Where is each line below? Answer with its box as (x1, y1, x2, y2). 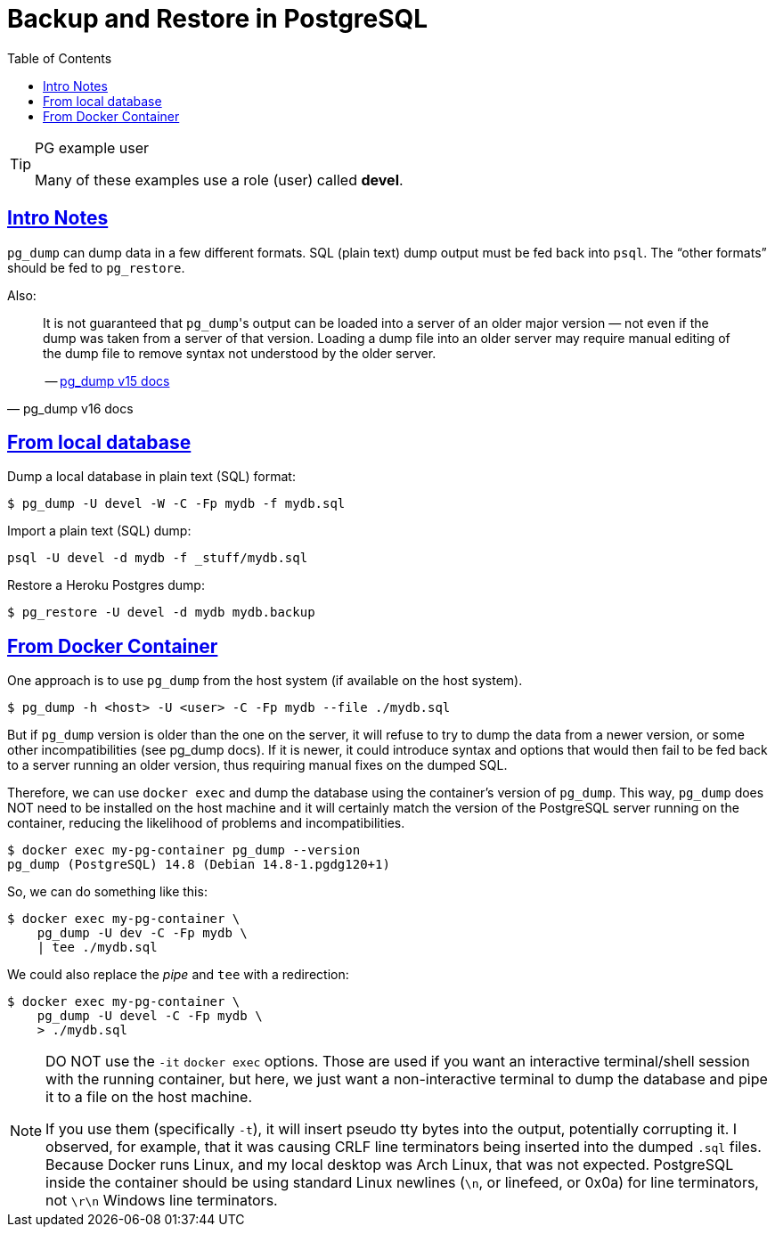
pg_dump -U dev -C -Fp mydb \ (37, 926, 248, 941)
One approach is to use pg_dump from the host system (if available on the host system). (7, 673, 523, 689)
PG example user (35, 138, 150, 157)
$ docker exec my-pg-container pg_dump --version (7, 843, 361, 858)
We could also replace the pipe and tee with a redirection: (7, 967, 349, 983)
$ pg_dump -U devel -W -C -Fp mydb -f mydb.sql (7, 496, 346, 511)
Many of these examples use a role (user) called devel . (35, 170, 404, 189)
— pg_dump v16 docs (7, 400, 134, 416)
